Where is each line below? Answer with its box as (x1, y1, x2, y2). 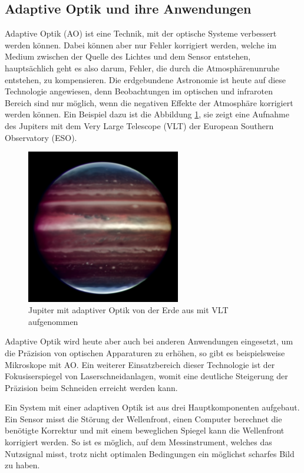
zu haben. (5, 459, 40, 471)
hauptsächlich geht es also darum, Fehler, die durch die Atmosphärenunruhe (5, 61, 280, 74)
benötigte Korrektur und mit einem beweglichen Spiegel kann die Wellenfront (5, 424, 285, 436)
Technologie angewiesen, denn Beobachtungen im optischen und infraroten (5, 85, 273, 97)
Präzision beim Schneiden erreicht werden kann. (5, 381, 178, 393)
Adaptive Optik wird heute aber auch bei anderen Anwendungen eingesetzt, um (5, 335, 293, 347)
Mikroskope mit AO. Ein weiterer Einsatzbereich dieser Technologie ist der (5, 358, 275, 370)
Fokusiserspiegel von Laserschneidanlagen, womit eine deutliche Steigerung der (5, 370, 288, 382)
